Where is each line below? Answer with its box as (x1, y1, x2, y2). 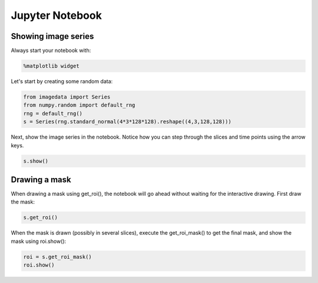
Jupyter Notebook (11, 9, 102, 22)
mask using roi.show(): (11, 238, 67, 245)
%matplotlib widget (23, 62, 79, 70)
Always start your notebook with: (11, 47, 91, 54)
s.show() (23, 157, 49, 164)
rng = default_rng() (23, 110, 82, 117)
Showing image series (11, 31, 94, 41)
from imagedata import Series (23, 94, 111, 100)
